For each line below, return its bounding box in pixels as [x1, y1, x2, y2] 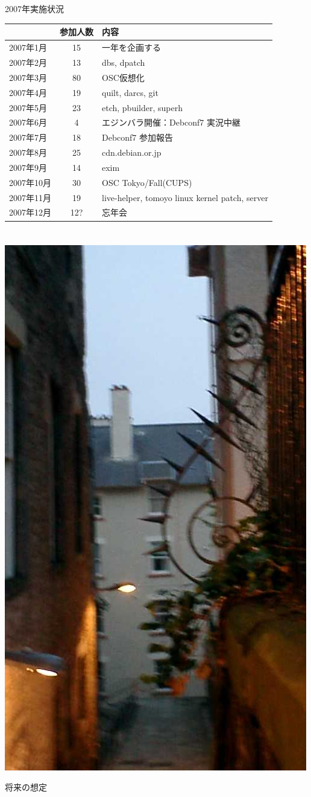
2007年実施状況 [5, 2, 64, 15]
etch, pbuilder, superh [102, 101, 183, 114]
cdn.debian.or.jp [102, 146, 162, 159]
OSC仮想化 [102, 71, 145, 83]
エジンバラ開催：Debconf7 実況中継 [102, 116, 241, 129]
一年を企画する [102, 41, 161, 54]
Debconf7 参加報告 [102, 131, 174, 144]
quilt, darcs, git [102, 86, 159, 98]
